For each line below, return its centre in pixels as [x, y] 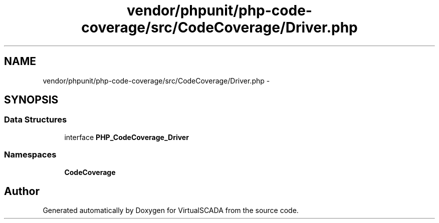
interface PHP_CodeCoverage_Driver [127, 137]
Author [22, 191]
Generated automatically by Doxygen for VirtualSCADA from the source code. [171, 210]
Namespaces [30, 155]
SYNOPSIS [31, 100]
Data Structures [36, 120]
